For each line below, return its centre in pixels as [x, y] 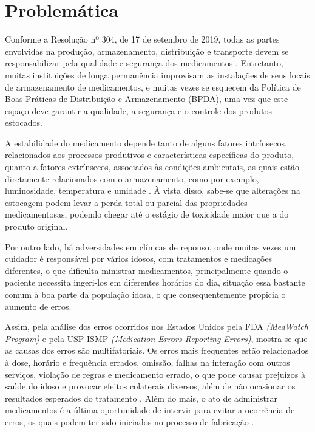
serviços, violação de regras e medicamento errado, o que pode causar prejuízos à [155, 374]
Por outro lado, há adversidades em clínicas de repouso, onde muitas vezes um [151, 246]
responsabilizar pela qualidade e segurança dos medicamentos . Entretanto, [144, 63]
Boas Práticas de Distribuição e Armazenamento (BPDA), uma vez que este [147, 99]
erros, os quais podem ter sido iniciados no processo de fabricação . [130, 421]
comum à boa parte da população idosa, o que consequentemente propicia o [145, 294]
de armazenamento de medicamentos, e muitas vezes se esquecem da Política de [153, 87]
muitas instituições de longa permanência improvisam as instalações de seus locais [157, 74]
